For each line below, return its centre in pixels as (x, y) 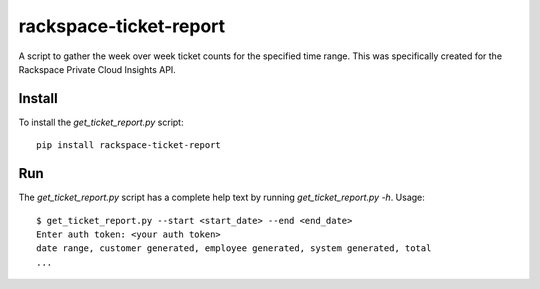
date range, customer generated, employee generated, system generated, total (234, 248)
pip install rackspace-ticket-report (129, 145)
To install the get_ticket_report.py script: (101, 122)
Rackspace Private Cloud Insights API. (97, 69)
